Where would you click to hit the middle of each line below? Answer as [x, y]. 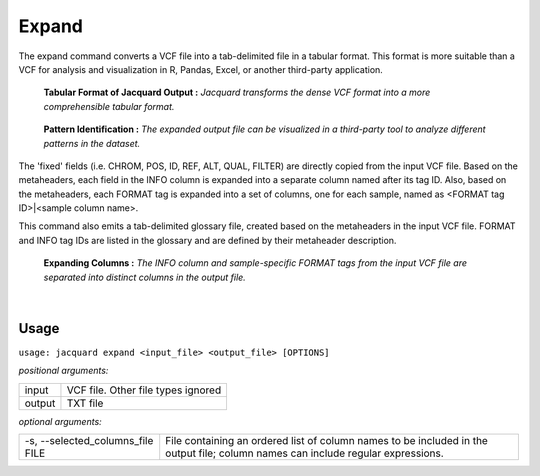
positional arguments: [63, 371]
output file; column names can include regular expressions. [304, 453]
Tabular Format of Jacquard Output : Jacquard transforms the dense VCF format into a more [237, 92]
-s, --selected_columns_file [89, 441]
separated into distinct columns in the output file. [145, 277]
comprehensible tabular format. [109, 106]
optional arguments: [60, 421]
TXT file [85, 403]
